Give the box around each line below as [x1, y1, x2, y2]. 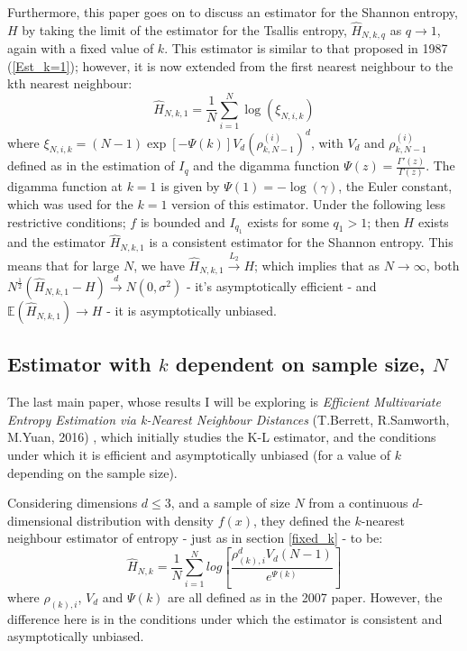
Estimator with [7, 350, 151, 378]
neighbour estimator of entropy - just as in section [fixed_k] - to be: [7, 528, 383, 547]
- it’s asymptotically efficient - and [186, 277, 377, 296]
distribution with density [77, 510, 214, 529]
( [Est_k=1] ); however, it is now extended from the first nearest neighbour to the [7, 56, 453, 75]
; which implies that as [254, 255, 380, 274]
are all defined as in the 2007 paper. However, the [168, 587, 443, 606]
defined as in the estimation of [7, 156, 175, 175]
